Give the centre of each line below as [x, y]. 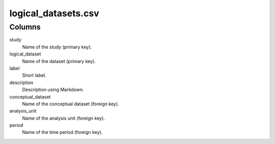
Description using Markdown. [53, 90]
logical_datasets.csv [54, 13]
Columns [25, 27]
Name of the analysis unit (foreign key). [64, 118]
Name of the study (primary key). [57, 47]
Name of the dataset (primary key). [59, 61]
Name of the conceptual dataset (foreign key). [71, 104]
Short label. [34, 75]
